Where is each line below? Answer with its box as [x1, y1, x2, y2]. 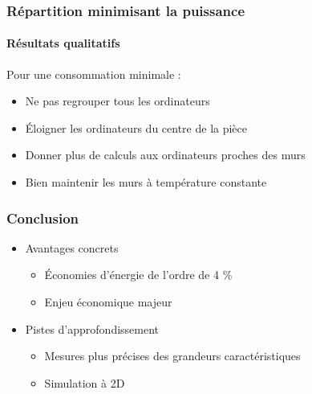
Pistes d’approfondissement [25, 320, 160, 337]
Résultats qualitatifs [6, 35, 120, 51]
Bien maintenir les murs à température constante [25, 174, 267, 191]
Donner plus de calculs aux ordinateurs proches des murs [25, 146, 306, 163]
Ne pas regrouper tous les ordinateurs [25, 92, 210, 109]
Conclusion [6, 207, 79, 228]
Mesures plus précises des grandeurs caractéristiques [44, 347, 301, 364]
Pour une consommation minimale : [6, 65, 181, 82]
